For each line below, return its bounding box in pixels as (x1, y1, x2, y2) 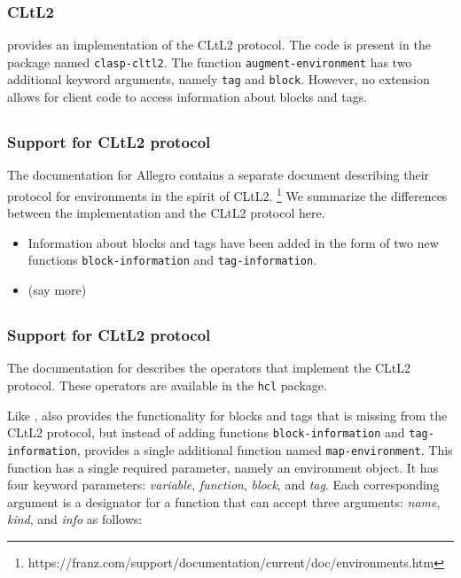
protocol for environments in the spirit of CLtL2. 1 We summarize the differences (7, 184, 448, 204)
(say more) (27, 281, 87, 299)
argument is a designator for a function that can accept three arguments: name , (7, 492, 441, 511)
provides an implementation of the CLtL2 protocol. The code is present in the (7, 35, 431, 54)
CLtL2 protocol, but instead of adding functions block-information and (7, 423, 405, 442)
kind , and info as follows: (7, 510, 143, 528)
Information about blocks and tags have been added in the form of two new (27, 233, 439, 251)
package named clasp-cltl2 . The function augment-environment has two (7, 52, 412, 71)
